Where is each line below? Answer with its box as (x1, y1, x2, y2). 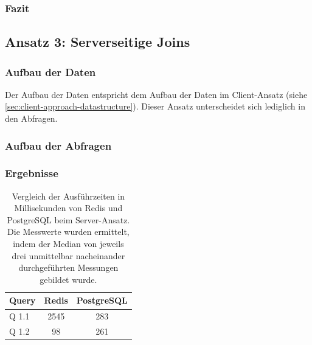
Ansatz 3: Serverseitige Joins (5, 32, 190, 51)
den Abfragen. (5, 112, 58, 125)
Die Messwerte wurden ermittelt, (7, 225, 130, 238)
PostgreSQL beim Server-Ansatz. (7, 213, 130, 226)
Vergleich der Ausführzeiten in (12, 189, 125, 202)
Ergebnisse (5, 166, 58, 181)
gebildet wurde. (40, 273, 97, 285)
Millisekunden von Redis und (14, 201, 123, 214)
